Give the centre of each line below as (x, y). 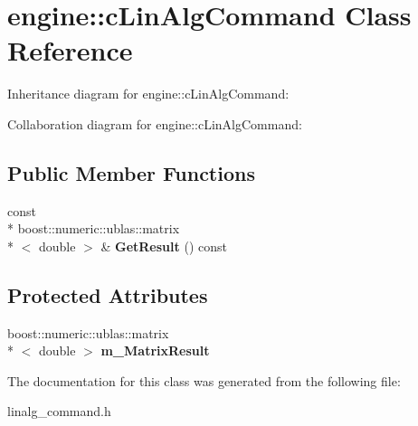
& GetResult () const (164, 246)
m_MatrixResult (155, 350)
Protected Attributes (108, 294)
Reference (70, 50)
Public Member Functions (131, 172)
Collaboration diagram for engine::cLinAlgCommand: (155, 123)
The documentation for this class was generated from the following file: (204, 380)
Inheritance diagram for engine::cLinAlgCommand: (148, 94)
